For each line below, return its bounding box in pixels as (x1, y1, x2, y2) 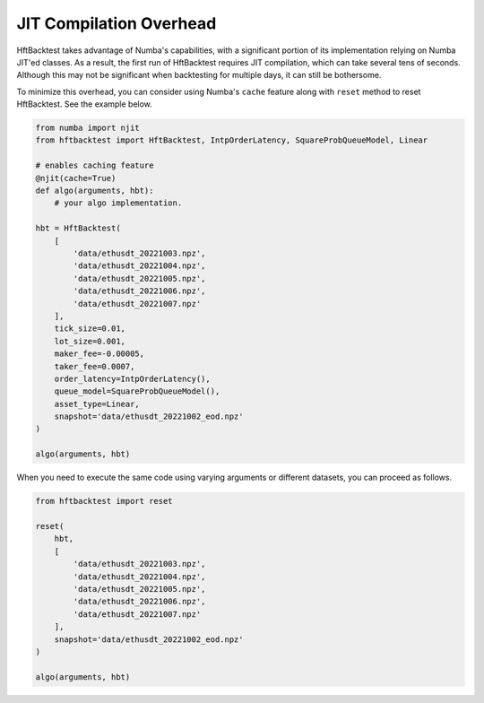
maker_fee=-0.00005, (54, 349, 145, 359)
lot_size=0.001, (54, 336, 125, 346)
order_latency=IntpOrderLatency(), (54, 373, 211, 384)
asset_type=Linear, (54, 399, 141, 409)
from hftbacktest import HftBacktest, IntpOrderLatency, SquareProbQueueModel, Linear (35, 135, 428, 145)
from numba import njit (35, 123, 141, 134)
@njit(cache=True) (35, 173, 117, 183)
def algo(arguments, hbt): (35, 186, 154, 196)
